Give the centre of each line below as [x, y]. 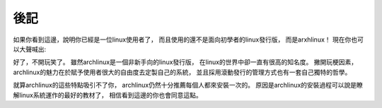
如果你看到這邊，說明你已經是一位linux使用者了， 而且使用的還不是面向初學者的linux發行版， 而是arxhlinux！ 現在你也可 [189, 40]
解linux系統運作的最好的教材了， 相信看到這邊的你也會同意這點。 [108, 95]
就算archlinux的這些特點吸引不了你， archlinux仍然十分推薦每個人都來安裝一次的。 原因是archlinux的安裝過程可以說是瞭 [188, 85]
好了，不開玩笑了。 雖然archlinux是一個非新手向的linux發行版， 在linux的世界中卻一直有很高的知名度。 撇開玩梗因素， [185, 62]
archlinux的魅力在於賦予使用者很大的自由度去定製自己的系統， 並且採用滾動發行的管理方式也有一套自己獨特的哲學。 [182, 72]
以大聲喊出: [30, 49]
